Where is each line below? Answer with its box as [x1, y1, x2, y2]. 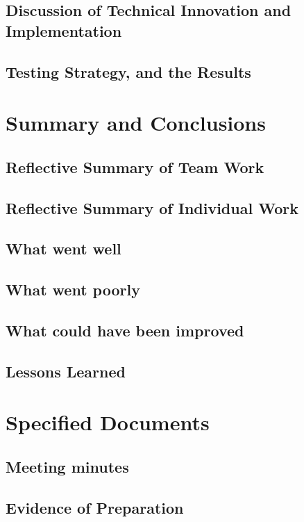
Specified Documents [6, 408, 210, 437]
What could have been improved [6, 319, 244, 341]
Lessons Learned [6, 360, 126, 382]
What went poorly [6, 279, 140, 300]
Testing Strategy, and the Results [6, 60, 251, 82]
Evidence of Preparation [6, 496, 184, 518]
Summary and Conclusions [6, 108, 266, 137]
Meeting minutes [6, 455, 129, 477]
